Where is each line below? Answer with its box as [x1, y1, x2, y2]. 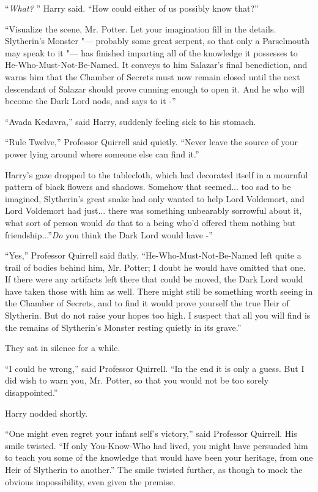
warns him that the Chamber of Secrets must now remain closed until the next [5, 70, 300, 83]
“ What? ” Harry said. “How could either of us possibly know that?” [5, 2, 259, 14]
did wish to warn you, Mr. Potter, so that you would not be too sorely [5, 374, 269, 387]
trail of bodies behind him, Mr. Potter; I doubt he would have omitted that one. [5, 260, 306, 273]
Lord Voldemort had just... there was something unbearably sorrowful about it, [5, 204, 302, 217]
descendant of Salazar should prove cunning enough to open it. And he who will [5, 82, 305, 95]
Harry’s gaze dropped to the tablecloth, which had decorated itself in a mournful [5, 168, 308, 181]
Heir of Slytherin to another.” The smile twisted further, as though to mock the [5, 463, 303, 475]
